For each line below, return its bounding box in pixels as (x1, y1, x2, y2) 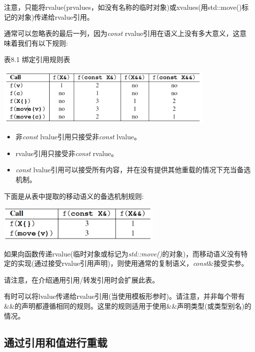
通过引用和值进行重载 (4, 334, 107, 350)
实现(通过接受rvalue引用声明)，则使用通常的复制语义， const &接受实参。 (17, 258, 248, 268)
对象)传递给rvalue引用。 (17, 11, 94, 22)
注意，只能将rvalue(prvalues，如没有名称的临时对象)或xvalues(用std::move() (4, 2, 242, 12)
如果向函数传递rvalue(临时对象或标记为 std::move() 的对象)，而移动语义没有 (4, 248, 241, 258)
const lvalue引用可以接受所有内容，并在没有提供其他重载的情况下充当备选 (15, 164, 251, 175)
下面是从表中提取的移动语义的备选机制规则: (4, 191, 144, 201)
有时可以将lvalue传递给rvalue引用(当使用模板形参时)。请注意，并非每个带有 (4, 291, 245, 301)
